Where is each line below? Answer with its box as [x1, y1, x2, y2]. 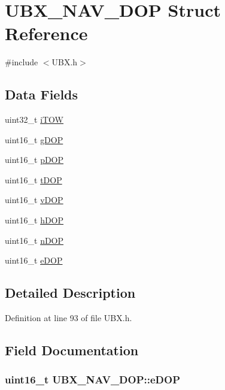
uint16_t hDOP [5, 214, 64, 226]
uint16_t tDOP [5, 173, 62, 186]
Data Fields [5, 85, 78, 104]
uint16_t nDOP [5, 234, 64, 246]
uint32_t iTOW [5, 113, 64, 126]
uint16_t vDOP [5, 194, 63, 206]
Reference [5, 21, 88, 46]
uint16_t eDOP [5, 254, 63, 267]
